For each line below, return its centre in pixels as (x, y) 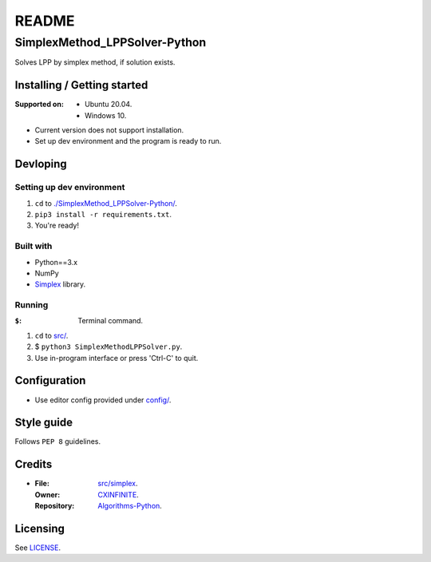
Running (32, 305)
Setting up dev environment (70, 188)
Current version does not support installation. (109, 130)
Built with (34, 246)
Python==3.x (56, 262)
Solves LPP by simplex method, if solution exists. (95, 62)
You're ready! (57, 226)
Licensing (40, 528)
